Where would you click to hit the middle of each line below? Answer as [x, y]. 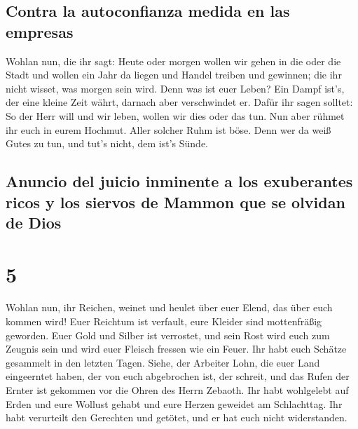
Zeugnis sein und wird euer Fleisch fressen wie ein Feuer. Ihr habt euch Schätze [176, 349]
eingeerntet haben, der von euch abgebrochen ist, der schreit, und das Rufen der [178, 376]
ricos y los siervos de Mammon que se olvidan [175, 202]
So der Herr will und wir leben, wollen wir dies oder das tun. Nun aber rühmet [175, 115]
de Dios [34, 222]
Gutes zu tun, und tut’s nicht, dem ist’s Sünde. [107, 143]
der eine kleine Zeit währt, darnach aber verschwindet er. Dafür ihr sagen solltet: [179, 102]
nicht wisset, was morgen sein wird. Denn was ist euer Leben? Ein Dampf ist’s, [175, 88]
